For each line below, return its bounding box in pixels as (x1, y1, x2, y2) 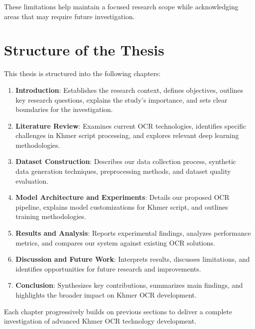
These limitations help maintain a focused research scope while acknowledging (4, 1, 238, 11)
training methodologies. (15, 211, 86, 221)
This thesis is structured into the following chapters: (4, 68, 161, 79)
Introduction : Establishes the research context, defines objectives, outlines (15, 84, 243, 95)
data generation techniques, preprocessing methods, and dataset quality (15, 166, 231, 176)
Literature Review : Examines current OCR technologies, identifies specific (15, 120, 246, 131)
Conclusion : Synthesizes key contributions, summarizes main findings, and (15, 280, 243, 290)
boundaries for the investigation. (15, 104, 113, 114)
